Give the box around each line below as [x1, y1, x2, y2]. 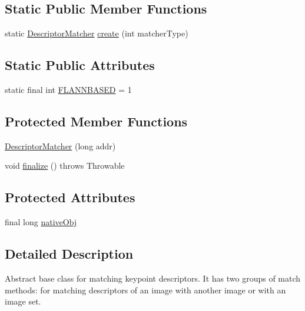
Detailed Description [5, 245, 134, 263]
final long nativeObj [5, 216, 77, 228]
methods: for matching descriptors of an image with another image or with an [5, 283, 286, 296]
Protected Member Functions [5, 112, 188, 130]
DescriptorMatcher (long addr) [5, 139, 116, 152]
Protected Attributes [5, 188, 135, 206]
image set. [5, 295, 41, 307]
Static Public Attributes [5, 56, 155, 74]
